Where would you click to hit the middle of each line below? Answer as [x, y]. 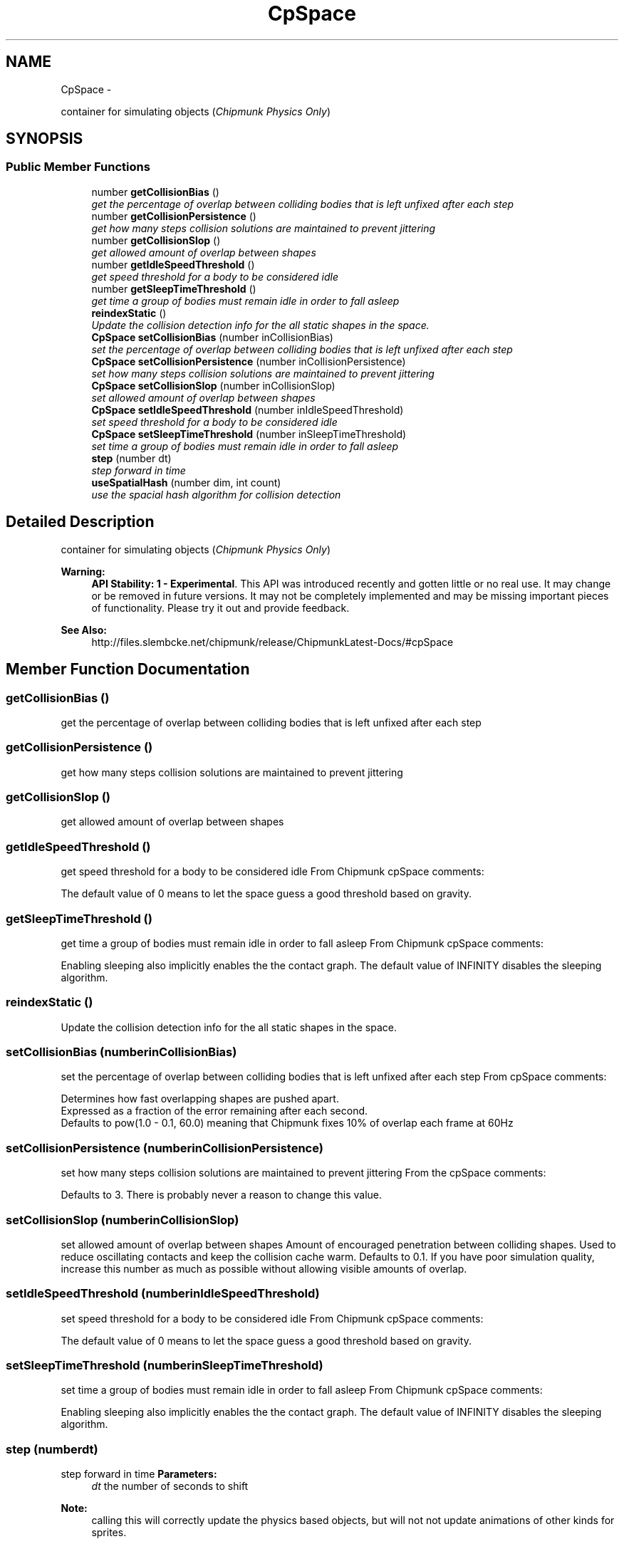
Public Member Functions [78, 167]
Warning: [83, 571]
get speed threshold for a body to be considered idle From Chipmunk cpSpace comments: [272, 872]
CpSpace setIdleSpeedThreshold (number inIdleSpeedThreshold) [248, 410]
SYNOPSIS [45, 139]
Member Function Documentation [128, 669]
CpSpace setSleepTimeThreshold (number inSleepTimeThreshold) [249, 434]
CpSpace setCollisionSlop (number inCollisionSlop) [213, 385]
